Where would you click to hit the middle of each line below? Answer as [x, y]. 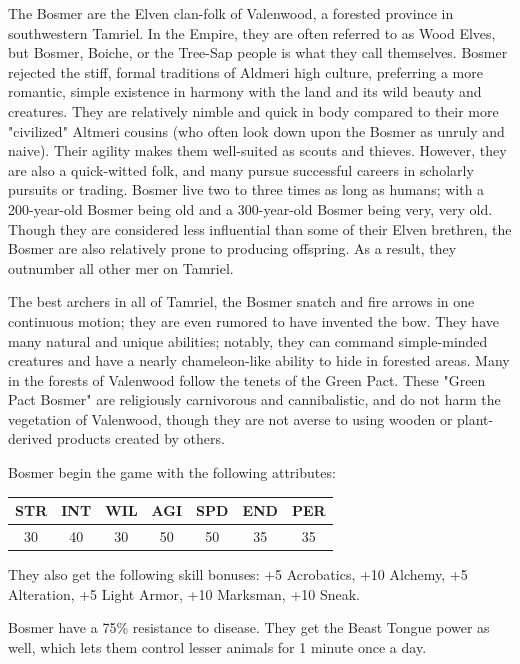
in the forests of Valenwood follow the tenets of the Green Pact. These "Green [247, 379]
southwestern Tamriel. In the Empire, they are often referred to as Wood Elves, [252, 32]
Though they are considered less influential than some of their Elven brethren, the [260, 228]
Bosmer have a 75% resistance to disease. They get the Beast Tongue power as [249, 627]
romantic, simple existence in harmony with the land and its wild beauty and [245, 91]
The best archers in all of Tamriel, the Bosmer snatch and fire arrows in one [241, 301]
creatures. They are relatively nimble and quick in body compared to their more [253, 110]
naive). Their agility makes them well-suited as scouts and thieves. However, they [257, 150]
